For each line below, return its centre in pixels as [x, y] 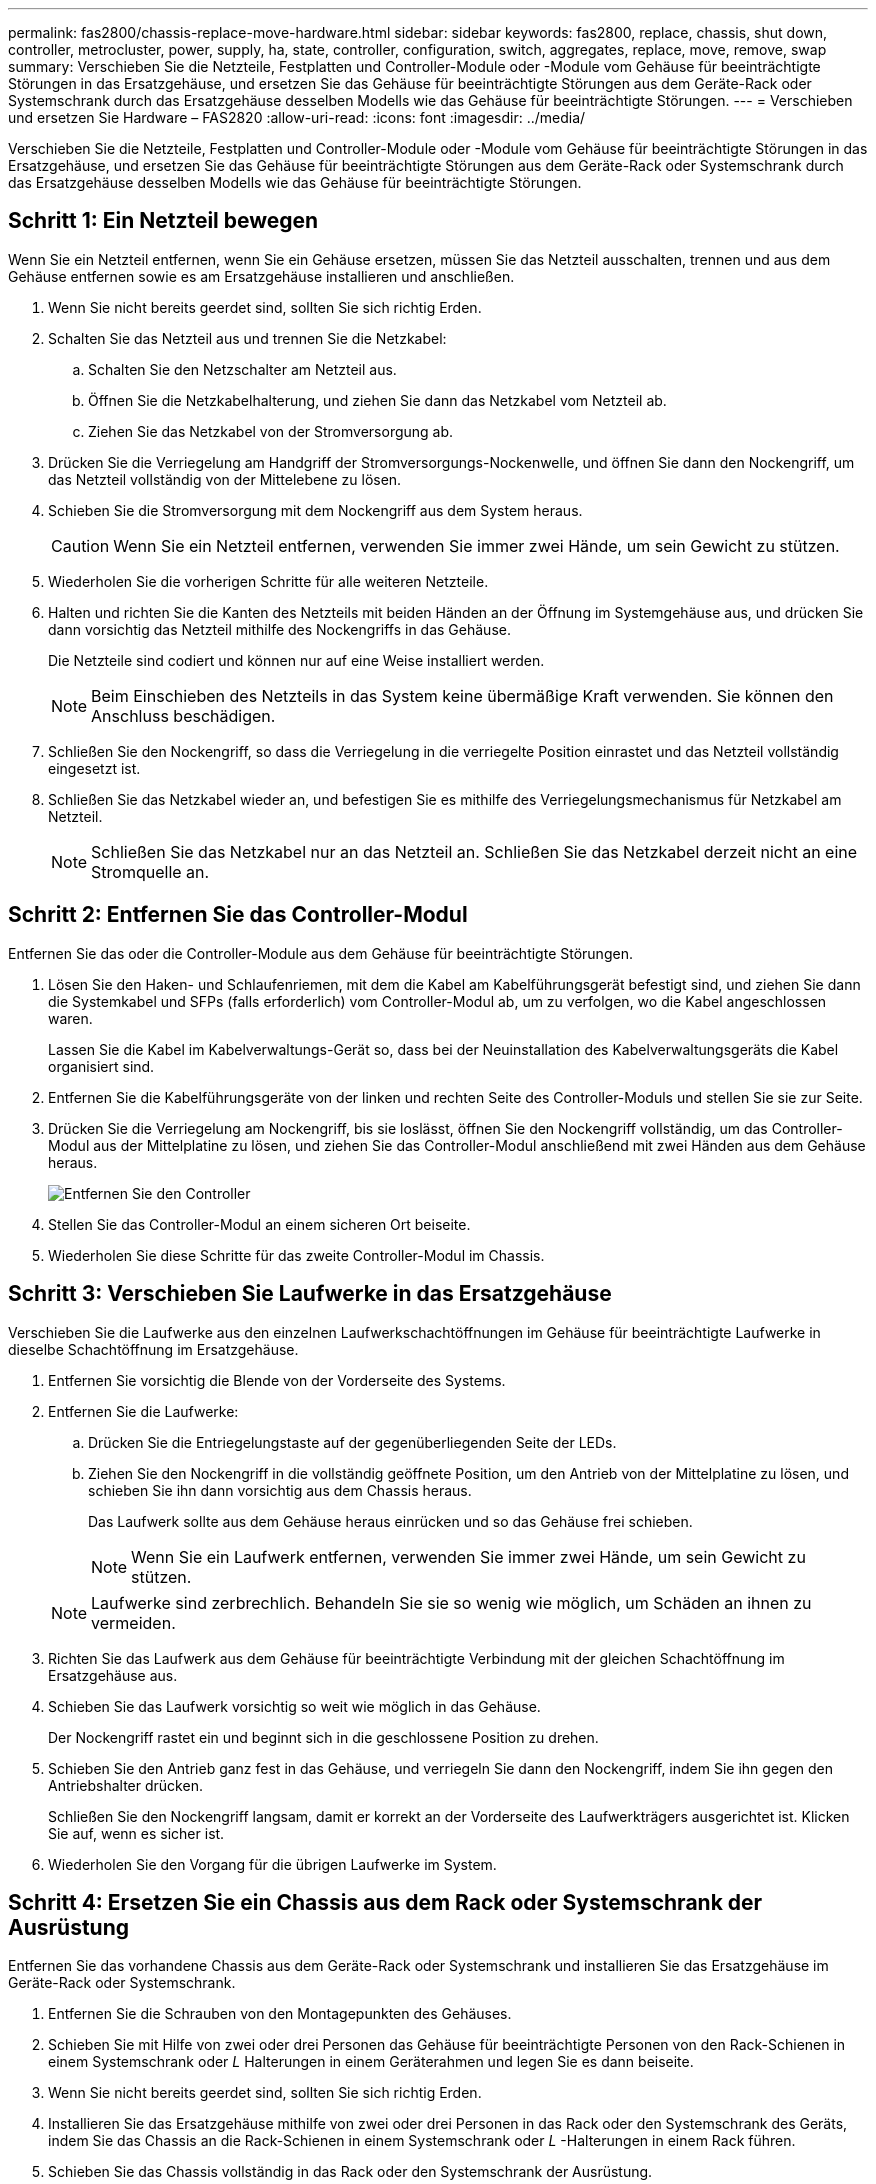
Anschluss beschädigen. [183, 715]
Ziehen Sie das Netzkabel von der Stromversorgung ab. [271, 431]
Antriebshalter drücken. [125, 1785]
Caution [80, 545]
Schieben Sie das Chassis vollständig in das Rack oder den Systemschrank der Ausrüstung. [350, 2172]
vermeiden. [133, 1622]
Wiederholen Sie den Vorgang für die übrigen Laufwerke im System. [272, 1864]
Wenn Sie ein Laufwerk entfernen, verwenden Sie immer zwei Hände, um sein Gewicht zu [468, 1556]
